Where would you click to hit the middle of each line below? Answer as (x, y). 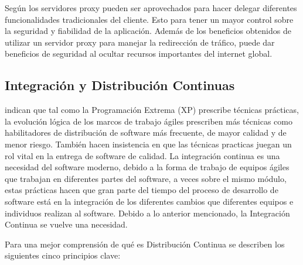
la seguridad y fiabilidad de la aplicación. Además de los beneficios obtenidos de (148, 31)
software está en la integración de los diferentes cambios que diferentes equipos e (149, 201)
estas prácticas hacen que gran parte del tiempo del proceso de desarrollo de (142, 190)
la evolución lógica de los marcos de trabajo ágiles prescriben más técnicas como (149, 121)
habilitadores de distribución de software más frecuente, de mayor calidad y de (146, 132)
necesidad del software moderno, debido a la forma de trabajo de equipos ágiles (147, 167)
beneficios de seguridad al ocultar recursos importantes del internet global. (139, 54)
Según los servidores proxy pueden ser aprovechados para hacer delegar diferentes (151, 8)
